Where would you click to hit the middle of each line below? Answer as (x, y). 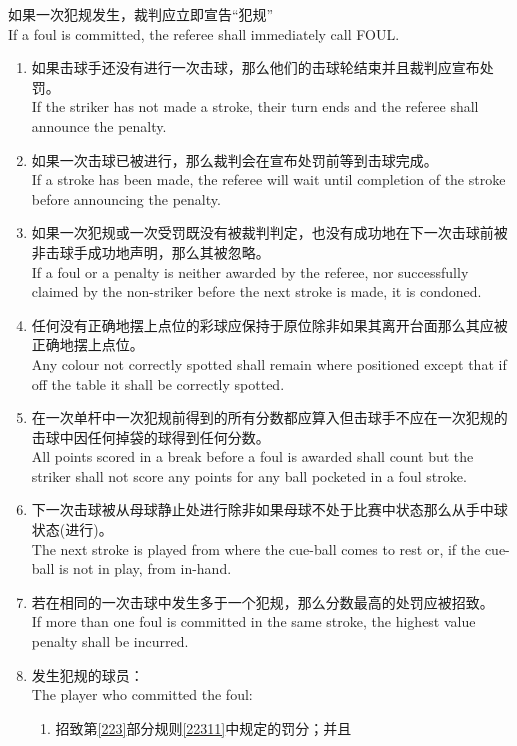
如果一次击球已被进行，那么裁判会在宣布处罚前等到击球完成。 (234, 159)
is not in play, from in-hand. (145, 568)
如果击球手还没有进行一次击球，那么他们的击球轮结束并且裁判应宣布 (255, 67)
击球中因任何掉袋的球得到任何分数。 (150, 436)
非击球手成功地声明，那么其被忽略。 (150, 251)
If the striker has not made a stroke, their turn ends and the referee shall (255, 106)
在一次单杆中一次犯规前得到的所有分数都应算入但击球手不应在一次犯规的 (269, 417)
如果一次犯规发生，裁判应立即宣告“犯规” (141, 14)
